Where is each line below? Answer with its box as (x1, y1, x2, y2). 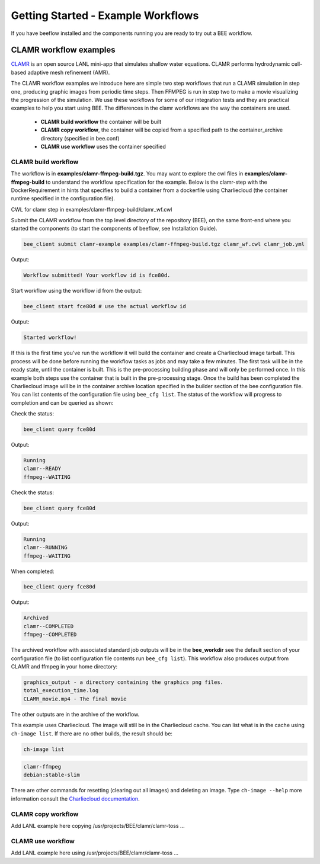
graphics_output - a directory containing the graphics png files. (23, 679, 224, 686)
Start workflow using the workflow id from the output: (11, 287, 142, 295)
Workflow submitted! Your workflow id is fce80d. (23, 272, 171, 279)
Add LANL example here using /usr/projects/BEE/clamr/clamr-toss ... (11, 849, 179, 856)
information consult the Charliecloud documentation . (11, 795, 140, 802)
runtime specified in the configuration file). (11, 195, 116, 202)
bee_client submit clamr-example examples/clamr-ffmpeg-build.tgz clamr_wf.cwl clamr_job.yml (23, 241, 305, 248)
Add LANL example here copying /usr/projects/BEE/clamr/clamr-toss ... (11, 823, 185, 829)
